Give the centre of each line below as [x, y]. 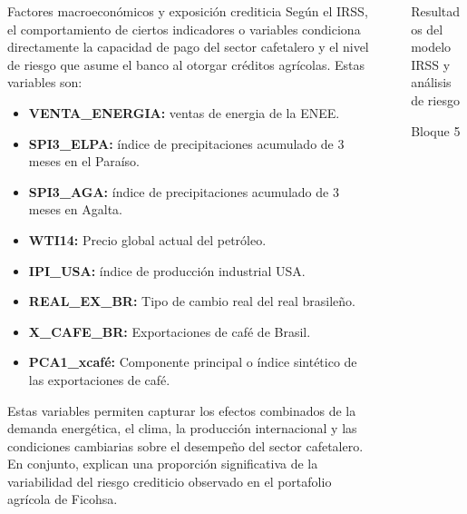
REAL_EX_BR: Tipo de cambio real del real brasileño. [192, 301]
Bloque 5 [436, 130]
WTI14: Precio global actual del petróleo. [147, 239]
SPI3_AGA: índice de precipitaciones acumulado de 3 [184, 191]
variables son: [45, 82]
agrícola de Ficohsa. [63, 499]
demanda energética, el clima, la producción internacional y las [182, 428]
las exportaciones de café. [99, 379]
